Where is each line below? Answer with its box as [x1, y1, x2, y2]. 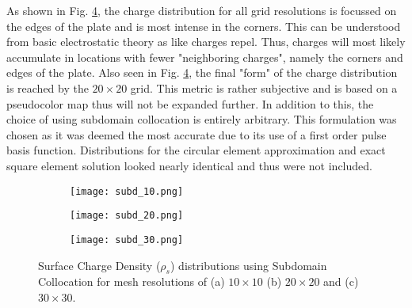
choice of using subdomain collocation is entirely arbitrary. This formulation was [6, 111, 397, 127]
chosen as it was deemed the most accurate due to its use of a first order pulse [6, 126, 387, 143]
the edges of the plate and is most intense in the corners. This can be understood [6, 17, 401, 34]
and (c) [323, 273, 359, 290]
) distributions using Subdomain [170, 257, 327, 273]
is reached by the [6, 79, 89, 96]
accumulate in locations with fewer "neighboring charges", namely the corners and [6, 48, 403, 65]
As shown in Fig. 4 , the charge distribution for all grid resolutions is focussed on [6, 2, 397, 18]
